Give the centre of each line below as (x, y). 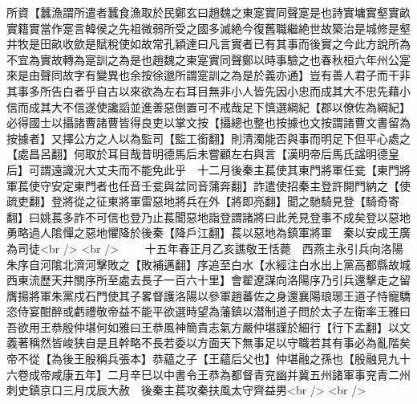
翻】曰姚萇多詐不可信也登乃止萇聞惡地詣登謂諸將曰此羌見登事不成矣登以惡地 (208, 216)
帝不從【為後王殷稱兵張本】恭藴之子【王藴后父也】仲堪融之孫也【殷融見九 (203, 359)
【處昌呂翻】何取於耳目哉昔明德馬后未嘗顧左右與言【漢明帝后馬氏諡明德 (197, 154)
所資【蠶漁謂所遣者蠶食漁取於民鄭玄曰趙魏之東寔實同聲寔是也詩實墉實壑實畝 (208, 12)
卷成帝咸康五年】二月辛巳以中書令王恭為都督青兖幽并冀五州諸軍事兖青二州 (214, 374)
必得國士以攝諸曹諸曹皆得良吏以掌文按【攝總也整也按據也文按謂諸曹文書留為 (208, 122)
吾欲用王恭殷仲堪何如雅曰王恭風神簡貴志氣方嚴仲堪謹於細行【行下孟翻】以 (203, 326)
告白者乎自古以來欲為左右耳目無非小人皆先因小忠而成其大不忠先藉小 (231, 90)
